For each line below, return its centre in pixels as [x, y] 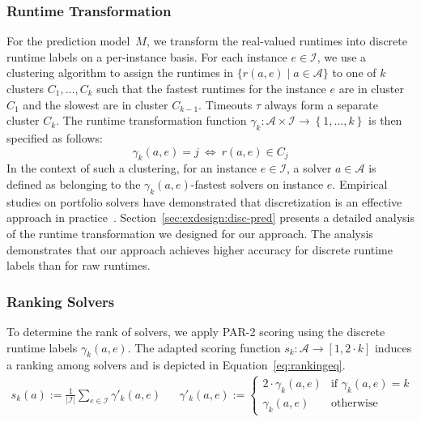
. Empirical [360, 183]
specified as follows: [55, 137]
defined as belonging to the [74, 183]
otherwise [354, 404]
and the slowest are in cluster [96, 104]
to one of [354, 72]
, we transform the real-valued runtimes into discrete [276, 41]
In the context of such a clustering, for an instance [132, 168]
